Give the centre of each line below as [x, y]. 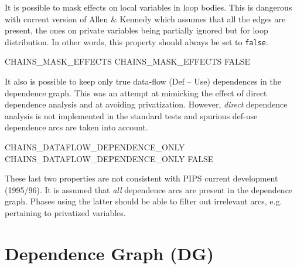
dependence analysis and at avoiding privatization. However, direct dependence [146, 104]
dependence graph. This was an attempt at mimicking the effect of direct [136, 93]
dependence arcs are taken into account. [76, 127]
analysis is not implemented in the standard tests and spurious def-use [131, 115]
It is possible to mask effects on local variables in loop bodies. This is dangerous [148, 7]
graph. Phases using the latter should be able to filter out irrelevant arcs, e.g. [144, 201]
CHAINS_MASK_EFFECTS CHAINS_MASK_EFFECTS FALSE [128, 61]
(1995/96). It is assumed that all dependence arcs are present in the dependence [149, 189]
